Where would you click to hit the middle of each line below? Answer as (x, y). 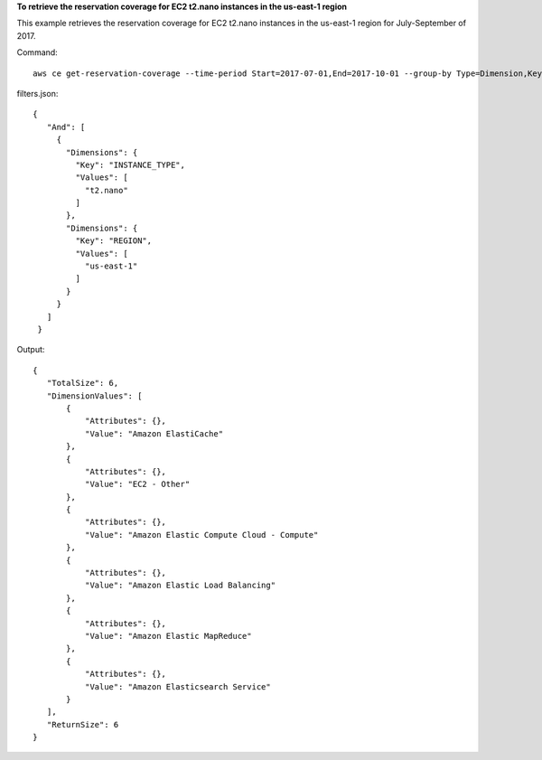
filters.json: (37, 93)
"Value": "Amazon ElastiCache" (154, 433)
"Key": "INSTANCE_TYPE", (130, 164)
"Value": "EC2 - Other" (137, 484)
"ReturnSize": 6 (83, 724)
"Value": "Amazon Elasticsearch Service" (178, 686)
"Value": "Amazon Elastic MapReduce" (168, 636)
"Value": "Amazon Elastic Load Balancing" (180, 586)
